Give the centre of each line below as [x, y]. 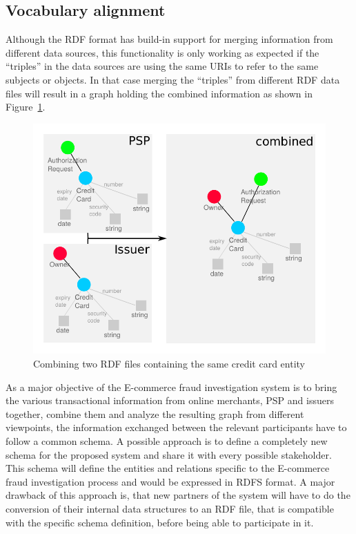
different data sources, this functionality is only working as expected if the [162, 52]
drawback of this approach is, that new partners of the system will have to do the [178, 495]
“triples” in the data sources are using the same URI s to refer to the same [162, 66]
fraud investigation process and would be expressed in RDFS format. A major [170, 481]
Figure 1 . [26, 107]
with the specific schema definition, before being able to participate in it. [160, 522]
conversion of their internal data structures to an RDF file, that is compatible [170, 508]
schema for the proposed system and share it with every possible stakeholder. [169, 454]
